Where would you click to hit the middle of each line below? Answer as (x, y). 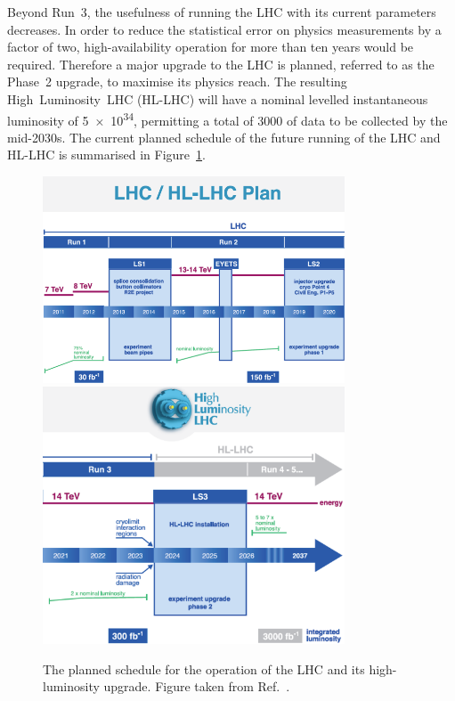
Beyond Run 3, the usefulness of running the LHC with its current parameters (222, 12)
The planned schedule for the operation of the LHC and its (204, 668)
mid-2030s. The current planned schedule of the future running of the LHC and (224, 137)
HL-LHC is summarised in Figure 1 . (106, 155)
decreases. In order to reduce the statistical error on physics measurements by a (224, 29)
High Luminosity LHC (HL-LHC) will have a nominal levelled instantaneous (218, 98)
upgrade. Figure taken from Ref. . (197, 686)
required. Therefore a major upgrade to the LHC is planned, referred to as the (221, 64)
